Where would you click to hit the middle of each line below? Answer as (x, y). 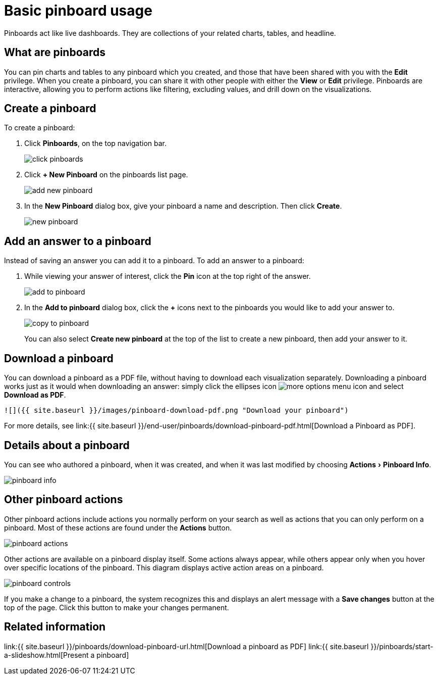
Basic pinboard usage (78, 11)
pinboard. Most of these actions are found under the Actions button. (118, 527)
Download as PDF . (35, 395)
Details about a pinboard (67, 445)
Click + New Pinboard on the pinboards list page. (106, 175)
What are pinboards (55, 53)
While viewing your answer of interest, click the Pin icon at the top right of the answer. (168, 276)
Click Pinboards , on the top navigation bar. (96, 143)
